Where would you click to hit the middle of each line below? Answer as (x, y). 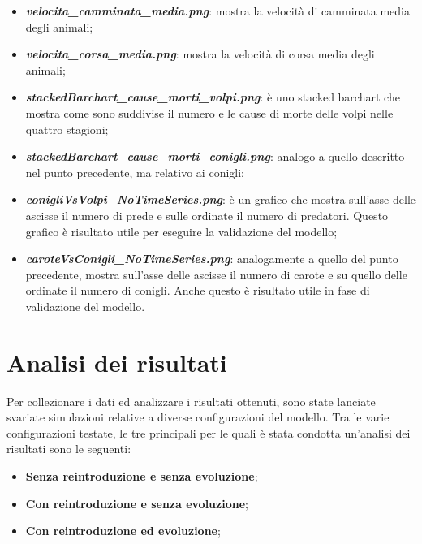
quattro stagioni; (67, 129)
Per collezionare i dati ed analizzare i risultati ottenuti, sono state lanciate (191, 401)
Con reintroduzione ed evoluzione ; (123, 531)
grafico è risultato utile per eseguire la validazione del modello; (181, 231)
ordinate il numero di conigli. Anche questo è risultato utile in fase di (198, 290)
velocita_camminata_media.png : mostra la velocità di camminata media (217, 11)
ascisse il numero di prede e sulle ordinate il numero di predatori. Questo (207, 215)
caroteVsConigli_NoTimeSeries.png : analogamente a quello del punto (212, 259)
